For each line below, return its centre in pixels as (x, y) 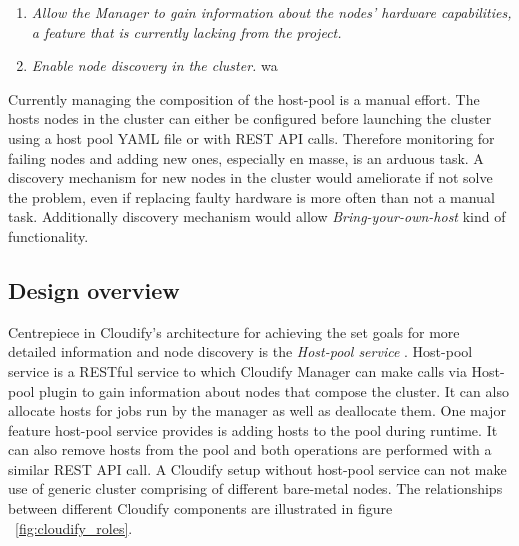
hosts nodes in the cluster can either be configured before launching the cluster (250, 118)
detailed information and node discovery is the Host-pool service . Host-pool (240, 351)
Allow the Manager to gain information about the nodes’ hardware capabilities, (271, 12)
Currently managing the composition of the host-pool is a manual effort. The (244, 98)
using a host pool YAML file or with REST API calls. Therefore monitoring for (251, 137)
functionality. (48, 235)
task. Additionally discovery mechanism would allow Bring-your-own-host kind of (257, 216)
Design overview (94, 289)
